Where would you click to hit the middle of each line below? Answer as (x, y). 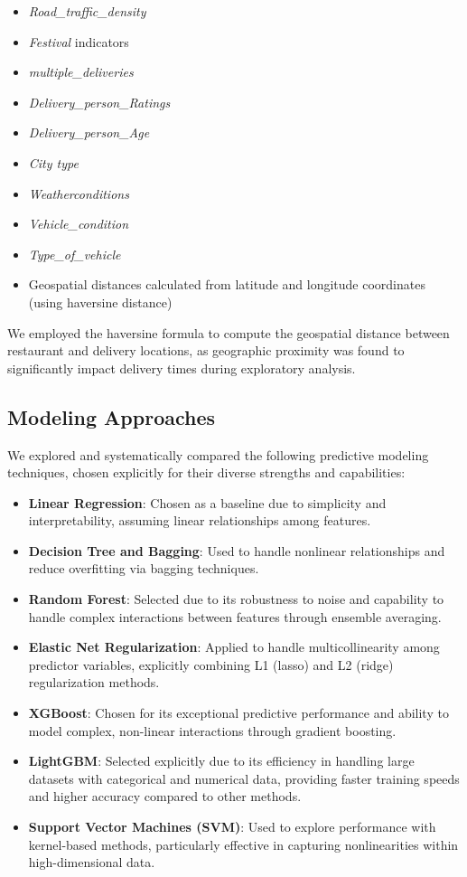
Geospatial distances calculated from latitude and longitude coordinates (227, 284)
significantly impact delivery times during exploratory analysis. (182, 368)
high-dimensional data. (92, 862)
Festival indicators (79, 41)
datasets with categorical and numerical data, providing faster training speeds (244, 778)
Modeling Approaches (112, 416)
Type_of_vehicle (75, 254)
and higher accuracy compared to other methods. (165, 796)
